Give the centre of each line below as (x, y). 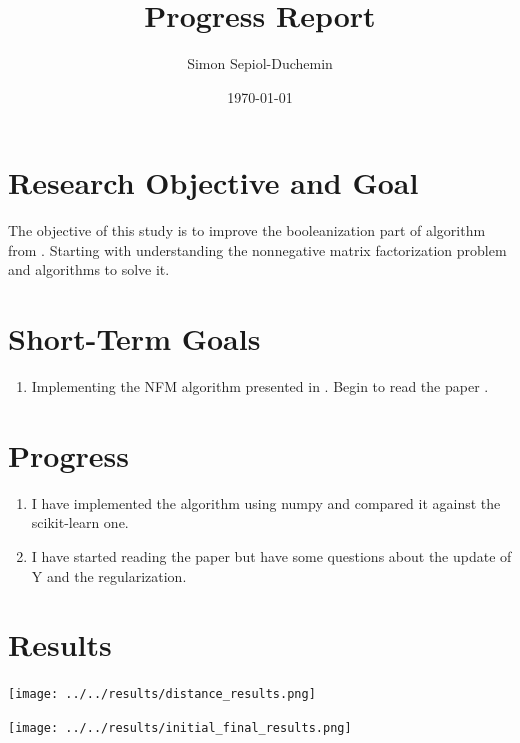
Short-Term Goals (134, 338)
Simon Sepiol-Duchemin (260, 63)
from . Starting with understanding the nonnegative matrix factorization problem (257, 249)
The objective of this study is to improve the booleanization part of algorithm (247, 230)
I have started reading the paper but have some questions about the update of (271, 556)
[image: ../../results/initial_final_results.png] (180, 728)
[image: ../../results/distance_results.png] (162, 694)
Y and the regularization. (109, 575)
